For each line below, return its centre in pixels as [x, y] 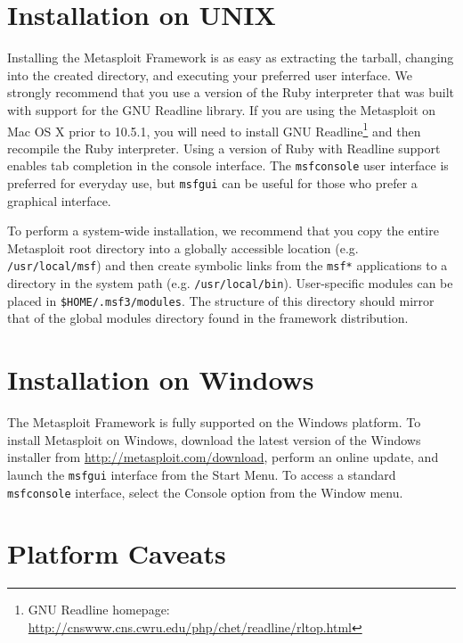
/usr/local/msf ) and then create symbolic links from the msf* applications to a [227, 265]
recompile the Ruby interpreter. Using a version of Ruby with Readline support [224, 148]
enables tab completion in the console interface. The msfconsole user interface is [228, 165]
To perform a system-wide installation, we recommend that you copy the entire [223, 231]
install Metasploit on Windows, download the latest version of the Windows [214, 439]
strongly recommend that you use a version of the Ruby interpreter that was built [231, 92]
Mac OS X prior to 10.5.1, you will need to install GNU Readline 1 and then [214, 129]
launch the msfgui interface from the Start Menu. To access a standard [202, 474]
